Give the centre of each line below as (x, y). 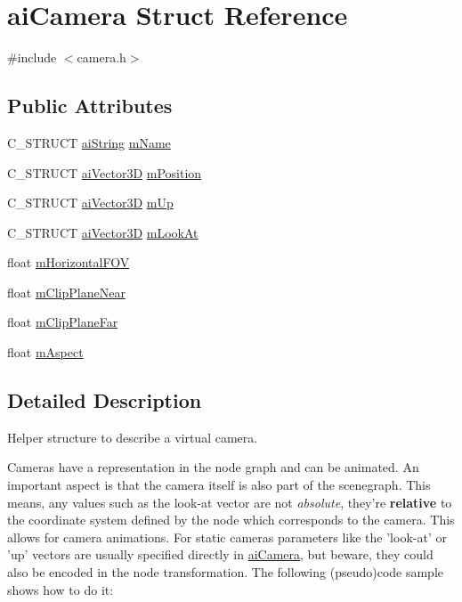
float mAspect (45, 352)
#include (32, 57)
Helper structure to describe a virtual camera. (133, 437)
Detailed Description (105, 400)
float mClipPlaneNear (66, 292)
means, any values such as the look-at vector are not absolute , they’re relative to (230, 502)
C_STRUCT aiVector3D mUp (90, 203)
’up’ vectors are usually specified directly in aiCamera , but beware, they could (220, 554)
